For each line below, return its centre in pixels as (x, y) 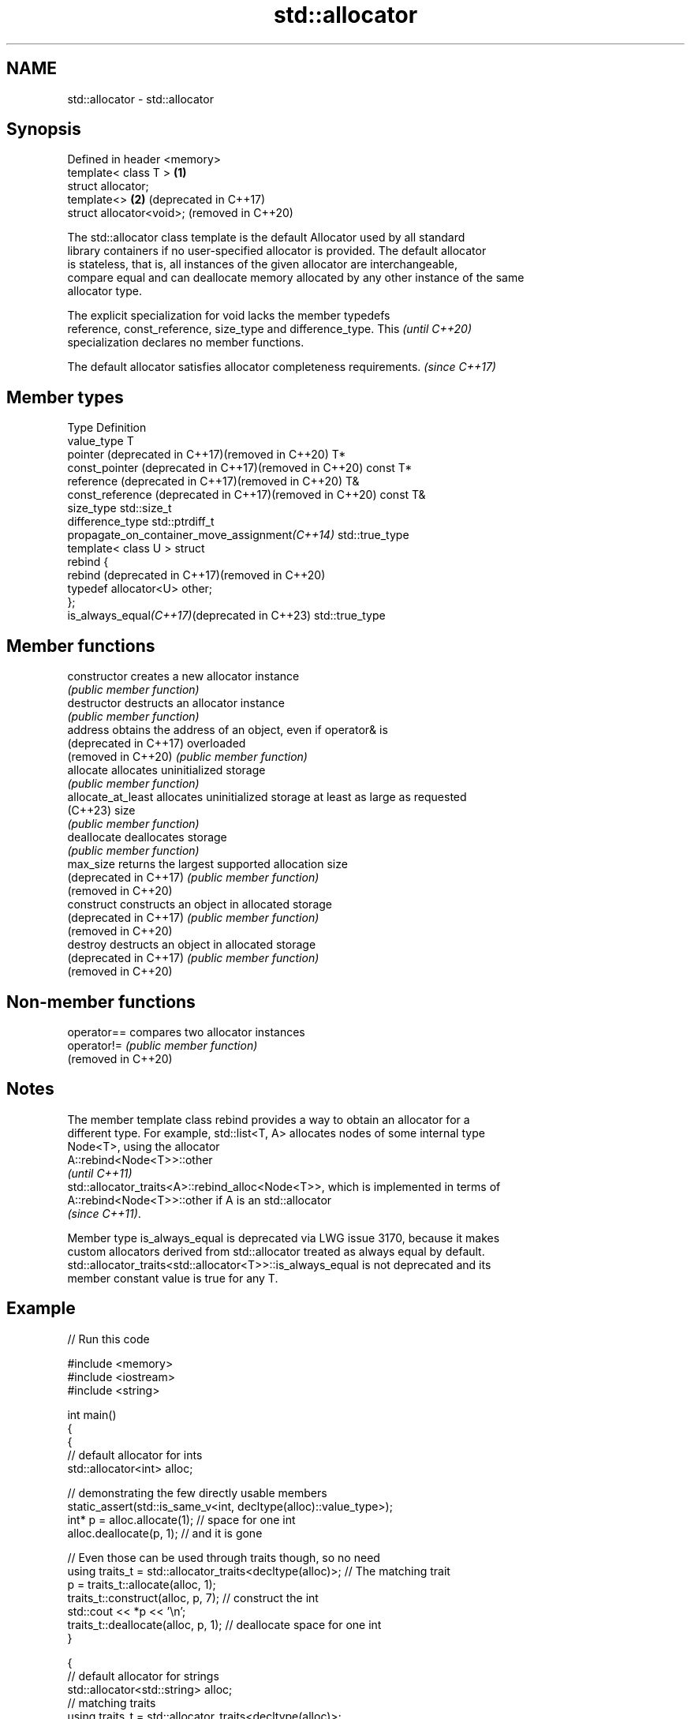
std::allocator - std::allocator (140, 99)
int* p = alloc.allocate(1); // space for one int (181, 1519)
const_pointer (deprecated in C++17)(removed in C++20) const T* (240, 468)
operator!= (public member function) (162, 1045)
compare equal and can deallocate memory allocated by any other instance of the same (296, 278)
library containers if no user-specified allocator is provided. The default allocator (277, 251)
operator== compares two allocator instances (186, 1032)
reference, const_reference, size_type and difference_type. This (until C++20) (270, 329)
